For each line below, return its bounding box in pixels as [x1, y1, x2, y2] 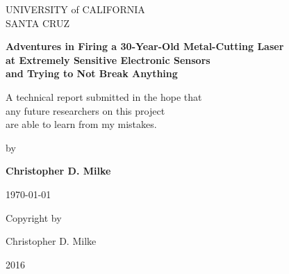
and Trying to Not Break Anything [6, 66, 178, 81]
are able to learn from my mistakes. [6, 117, 157, 131]
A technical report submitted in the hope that [6, 89, 202, 104]
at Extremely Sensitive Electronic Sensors [6, 52, 210, 67]
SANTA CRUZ [6, 15, 69, 30]
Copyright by [6, 210, 62, 225]
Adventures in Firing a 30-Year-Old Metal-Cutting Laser [6, 39, 284, 54]
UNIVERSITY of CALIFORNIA [6, 2, 145, 16]
